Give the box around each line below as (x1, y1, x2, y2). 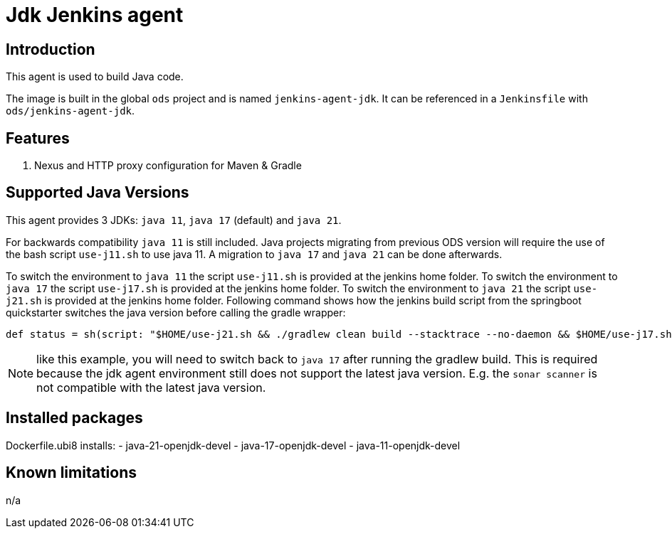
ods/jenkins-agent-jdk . (6, 105, 135, 117)
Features (6, 129, 70, 147)
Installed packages (6, 409, 143, 427)
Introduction (6, 40, 95, 58)
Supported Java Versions (6, 183, 189, 202)
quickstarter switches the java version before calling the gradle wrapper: (6, 306, 346, 319)
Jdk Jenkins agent (6, 3, 184, 27)
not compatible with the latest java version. (36, 380, 266, 395)
